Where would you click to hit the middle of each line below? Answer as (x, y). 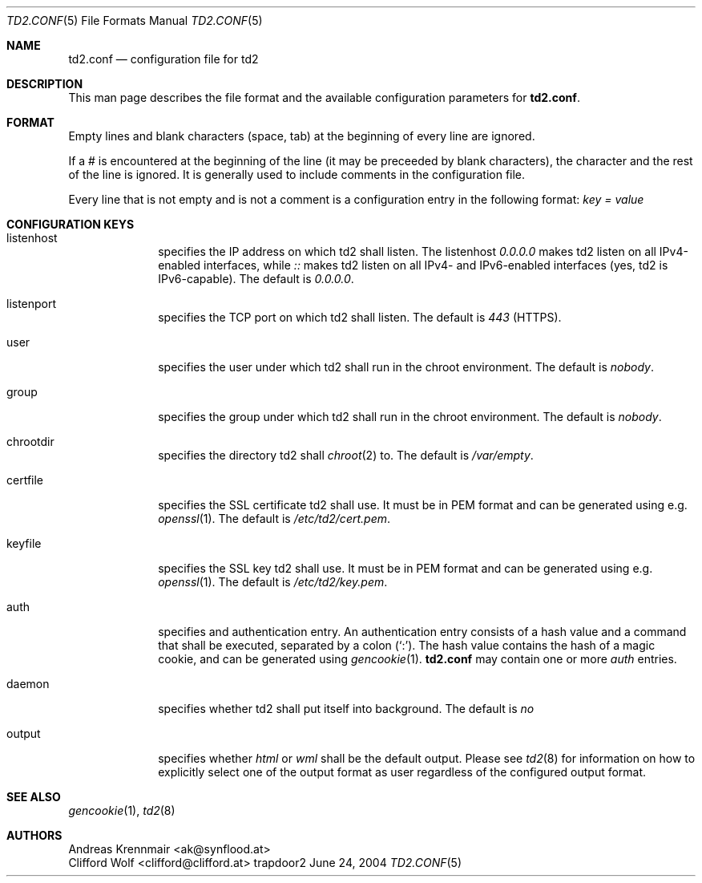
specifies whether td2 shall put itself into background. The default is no (346, 709)
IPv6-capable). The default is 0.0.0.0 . (256, 279)
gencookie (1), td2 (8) (122, 810)
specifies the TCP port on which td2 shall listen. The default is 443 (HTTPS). (360, 317)
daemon (28, 684)
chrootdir (30, 441)
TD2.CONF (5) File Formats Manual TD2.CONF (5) (135, 20)
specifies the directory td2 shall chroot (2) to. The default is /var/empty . (346, 455)
